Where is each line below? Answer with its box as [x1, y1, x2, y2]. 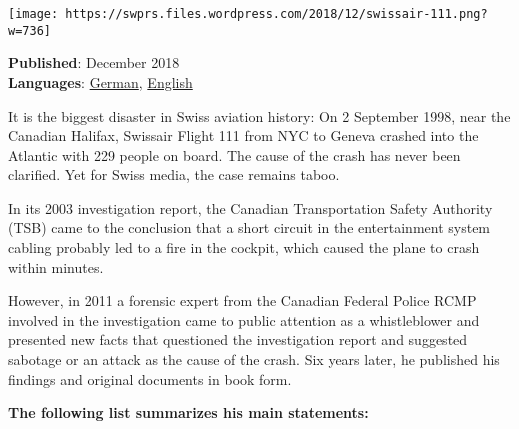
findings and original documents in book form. [8, 368, 292, 389]
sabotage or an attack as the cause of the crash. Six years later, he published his [8, 349, 500, 370]
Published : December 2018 [8, 52, 180, 73]
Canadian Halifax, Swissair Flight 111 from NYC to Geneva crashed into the [8, 125, 479, 146]
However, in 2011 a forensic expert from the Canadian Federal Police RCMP [8, 290, 477, 311]
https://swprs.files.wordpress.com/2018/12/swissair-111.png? [65, 7, 488, 21]
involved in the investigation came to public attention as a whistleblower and [8, 309, 480, 330]
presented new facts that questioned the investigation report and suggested [8, 329, 468, 350]
